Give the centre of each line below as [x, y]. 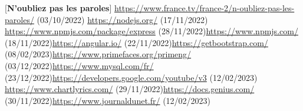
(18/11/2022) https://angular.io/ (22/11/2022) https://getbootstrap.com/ [136, 42]
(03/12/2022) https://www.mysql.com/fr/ [79, 65]
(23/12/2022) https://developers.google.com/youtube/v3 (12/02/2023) [131, 77]
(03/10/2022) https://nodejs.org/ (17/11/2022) [122, 19]
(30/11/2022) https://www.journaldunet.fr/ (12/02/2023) [108, 100]
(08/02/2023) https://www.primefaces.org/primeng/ [98, 54]
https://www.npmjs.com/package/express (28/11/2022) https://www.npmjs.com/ [151, 31]
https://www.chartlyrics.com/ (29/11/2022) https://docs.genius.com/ [130, 89]
